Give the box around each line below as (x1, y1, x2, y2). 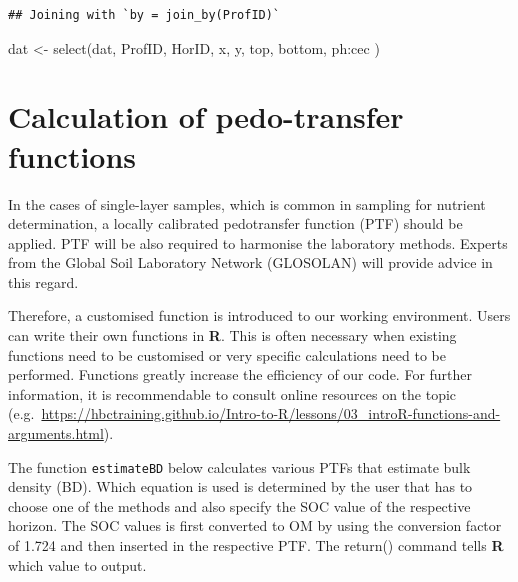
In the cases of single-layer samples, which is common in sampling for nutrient (8, 193, 486, 214)
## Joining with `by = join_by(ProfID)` (8, 8, 281, 22)
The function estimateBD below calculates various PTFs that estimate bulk (8, 456, 471, 477)
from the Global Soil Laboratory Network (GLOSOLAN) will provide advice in (8, 252, 493, 273)
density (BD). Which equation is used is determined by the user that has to (8, 476, 473, 497)
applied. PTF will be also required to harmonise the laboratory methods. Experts (8, 232, 508, 253)
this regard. (8, 271, 79, 292)
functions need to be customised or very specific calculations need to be (8, 344, 446, 365)
